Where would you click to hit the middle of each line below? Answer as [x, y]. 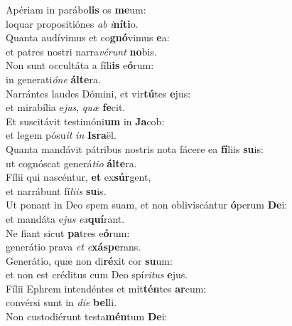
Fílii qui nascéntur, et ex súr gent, [79, 177]
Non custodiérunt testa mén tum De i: [87, 316]
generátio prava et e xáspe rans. [74, 247]
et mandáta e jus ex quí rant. [65, 218]
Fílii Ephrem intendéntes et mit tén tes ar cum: [106, 288]
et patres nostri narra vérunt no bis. [81, 51]
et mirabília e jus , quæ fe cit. [66, 107]
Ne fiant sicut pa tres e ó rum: [68, 232]
